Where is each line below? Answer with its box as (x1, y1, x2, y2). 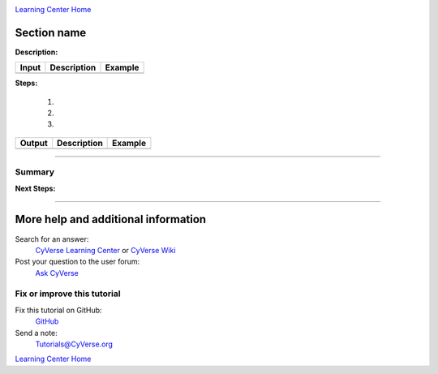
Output (19, 137, 48, 148)
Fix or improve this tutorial (15, 288, 121, 299)
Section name (15, 25, 87, 40)
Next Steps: (15, 183, 56, 193)
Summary (15, 166, 55, 178)
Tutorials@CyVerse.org (35, 339, 114, 349)
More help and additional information (15, 213, 207, 226)
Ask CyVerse (35, 268, 79, 277)
